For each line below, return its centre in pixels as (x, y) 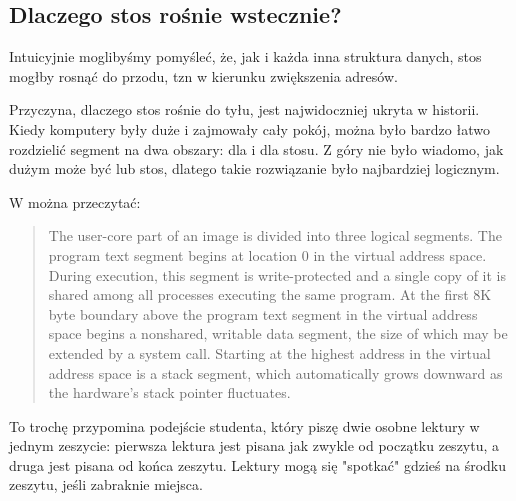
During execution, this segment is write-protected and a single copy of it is (277, 274)
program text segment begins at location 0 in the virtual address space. (267, 254)
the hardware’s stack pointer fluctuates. (169, 392)
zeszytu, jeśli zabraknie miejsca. (106, 484)
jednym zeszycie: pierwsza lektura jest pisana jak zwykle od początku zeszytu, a (254, 445)
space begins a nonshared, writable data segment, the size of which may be (278, 333)
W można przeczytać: (75, 201)
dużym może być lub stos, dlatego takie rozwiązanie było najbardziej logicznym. (254, 168)
